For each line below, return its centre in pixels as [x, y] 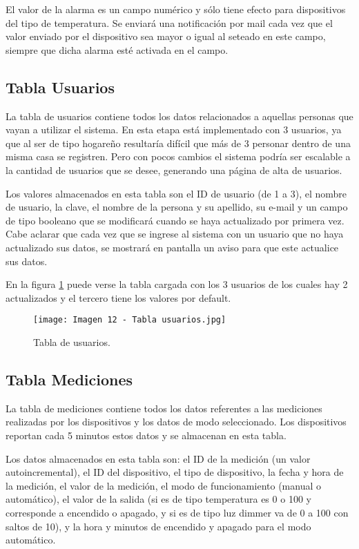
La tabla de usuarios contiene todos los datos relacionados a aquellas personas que [179, 116]
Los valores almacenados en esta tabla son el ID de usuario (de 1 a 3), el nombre [176, 193]
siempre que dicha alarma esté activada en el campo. [117, 49]
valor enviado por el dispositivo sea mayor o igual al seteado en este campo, [166, 36]
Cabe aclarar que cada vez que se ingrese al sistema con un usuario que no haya [175, 234]
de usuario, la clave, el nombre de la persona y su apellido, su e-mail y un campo [177, 207]
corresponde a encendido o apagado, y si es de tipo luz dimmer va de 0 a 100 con [177, 512]
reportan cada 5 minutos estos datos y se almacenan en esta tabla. [146, 435]
